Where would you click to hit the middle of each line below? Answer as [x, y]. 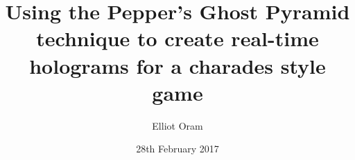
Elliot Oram [177, 125]
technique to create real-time [177, 38]
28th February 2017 [177, 149]
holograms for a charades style [177, 65]
